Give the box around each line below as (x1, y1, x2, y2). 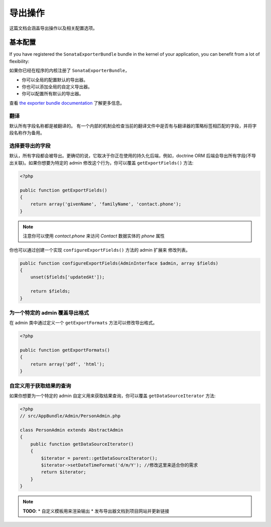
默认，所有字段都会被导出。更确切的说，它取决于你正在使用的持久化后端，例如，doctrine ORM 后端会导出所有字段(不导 (9, 153, 256, 159)
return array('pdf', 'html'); (30, 361, 105, 367)
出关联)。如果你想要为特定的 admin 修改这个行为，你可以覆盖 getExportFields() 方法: (9, 159, 194, 165)
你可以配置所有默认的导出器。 (22, 91, 84, 97)
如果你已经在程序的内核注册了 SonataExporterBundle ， (9, 68, 130, 74)
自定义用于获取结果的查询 (9, 382, 71, 389)
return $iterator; (41, 469, 86, 475)
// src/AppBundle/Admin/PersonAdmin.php (20, 413, 120, 419)
